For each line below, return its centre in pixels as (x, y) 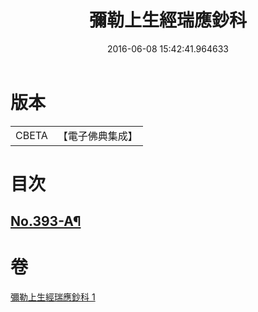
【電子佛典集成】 (97, 136)
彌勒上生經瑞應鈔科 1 (53, 297)
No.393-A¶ (46, 221)
